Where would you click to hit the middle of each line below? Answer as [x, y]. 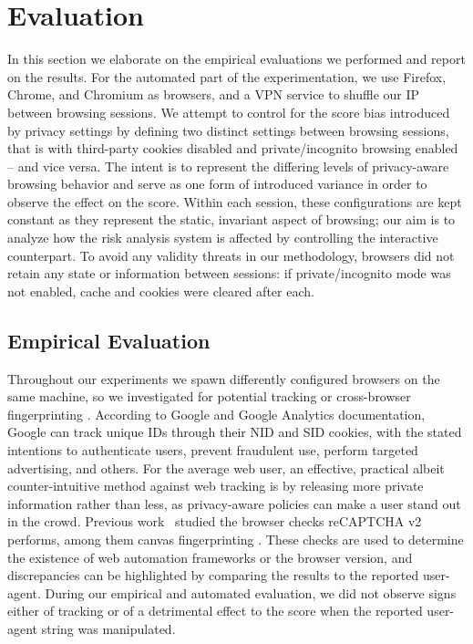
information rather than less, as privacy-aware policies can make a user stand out [234, 503]
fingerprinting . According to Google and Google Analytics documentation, [216, 414]
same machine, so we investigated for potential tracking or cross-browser [209, 396]
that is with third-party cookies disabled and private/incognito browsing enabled [233, 148]
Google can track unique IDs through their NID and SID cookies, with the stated [235, 432]
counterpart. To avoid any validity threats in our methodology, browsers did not [231, 255]
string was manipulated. [108, 628]
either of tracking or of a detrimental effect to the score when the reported [215, 611]
